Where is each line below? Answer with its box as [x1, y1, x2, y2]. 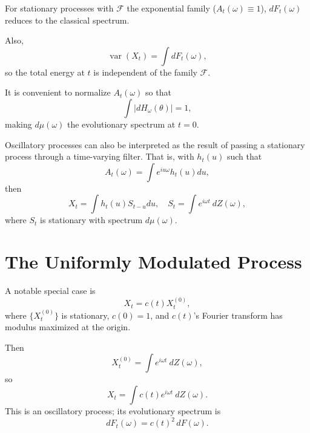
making [5, 117, 32, 130]
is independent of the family [93, 65, 197, 78]
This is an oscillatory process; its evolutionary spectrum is [5, 405, 221, 417]
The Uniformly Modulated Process [5, 249, 302, 274]
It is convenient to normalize [5, 86, 111, 99]
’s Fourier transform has [193, 308, 283, 321]
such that [226, 150, 262, 163]
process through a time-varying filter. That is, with [5, 150, 194, 163]
